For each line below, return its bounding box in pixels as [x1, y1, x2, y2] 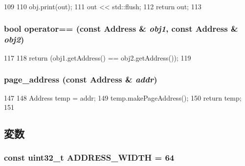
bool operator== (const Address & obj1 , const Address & [4, 22, 238, 34]
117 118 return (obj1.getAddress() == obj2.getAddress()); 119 [4, 52, 191, 62]
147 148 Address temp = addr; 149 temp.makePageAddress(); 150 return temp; [4, 92, 242, 103]
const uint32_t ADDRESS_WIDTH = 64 [4, 151, 175, 164]
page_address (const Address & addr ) [4, 73, 157, 85]
